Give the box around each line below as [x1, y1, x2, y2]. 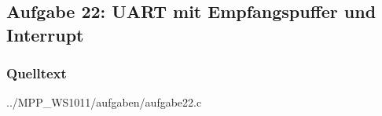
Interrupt [6, 22, 84, 46]
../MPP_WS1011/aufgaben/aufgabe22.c [6, 94, 202, 111]
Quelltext [6, 63, 67, 83]
